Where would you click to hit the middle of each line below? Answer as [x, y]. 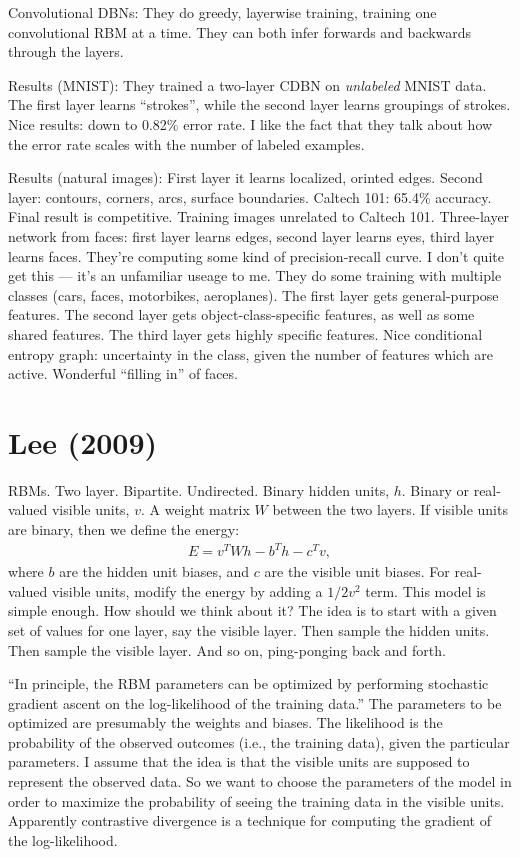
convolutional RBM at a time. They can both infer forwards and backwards [240, 31]
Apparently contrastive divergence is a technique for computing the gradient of [249, 820]
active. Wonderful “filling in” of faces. [123, 373]
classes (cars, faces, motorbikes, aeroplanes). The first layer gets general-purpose [253, 294]
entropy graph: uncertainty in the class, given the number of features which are [251, 353]
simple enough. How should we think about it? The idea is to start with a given [252, 610]
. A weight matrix [195, 509]
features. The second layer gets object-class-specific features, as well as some [241, 314]
